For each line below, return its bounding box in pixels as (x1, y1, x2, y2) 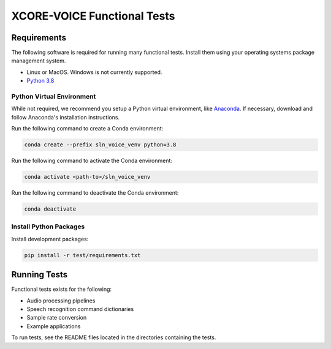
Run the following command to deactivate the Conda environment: (11, 189, 179, 197)
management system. (11, 57, 66, 64)
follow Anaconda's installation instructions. (11, 113, 120, 121)
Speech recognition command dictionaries (26, 306, 134, 313)
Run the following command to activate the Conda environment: (11, 157, 173, 165)
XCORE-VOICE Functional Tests (11, 9, 175, 23)
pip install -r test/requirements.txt (24, 252, 141, 258)
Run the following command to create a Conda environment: (11, 125, 164, 132)
